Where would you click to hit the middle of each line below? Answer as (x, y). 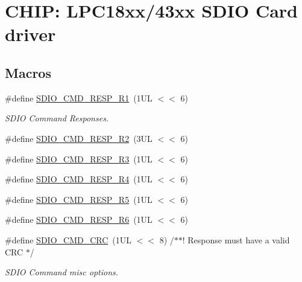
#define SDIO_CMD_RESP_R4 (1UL (79, 179)
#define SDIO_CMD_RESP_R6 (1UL (79, 220)
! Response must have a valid (236, 239)
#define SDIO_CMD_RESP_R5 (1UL (79, 199)
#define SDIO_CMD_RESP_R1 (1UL (79, 98)
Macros (28, 72)
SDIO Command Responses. (57, 118)
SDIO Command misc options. (62, 272)
